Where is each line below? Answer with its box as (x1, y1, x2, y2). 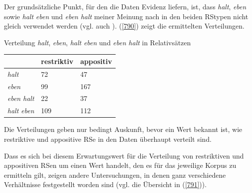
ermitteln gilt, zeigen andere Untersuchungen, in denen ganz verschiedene (4, 169, 226, 180)
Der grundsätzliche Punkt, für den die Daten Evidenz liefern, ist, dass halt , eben (4, 1, 247, 11)
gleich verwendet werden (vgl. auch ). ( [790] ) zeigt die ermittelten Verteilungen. (4, 21, 245, 31)
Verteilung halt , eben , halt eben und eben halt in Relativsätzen (4, 37, 191, 47)
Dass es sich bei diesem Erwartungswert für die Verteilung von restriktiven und (4, 150, 244, 161)
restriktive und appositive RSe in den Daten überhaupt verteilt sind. (4, 133, 212, 144)
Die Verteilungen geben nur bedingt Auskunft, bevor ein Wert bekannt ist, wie (4, 124, 243, 134)
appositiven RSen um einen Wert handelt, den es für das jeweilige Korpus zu (4, 160, 237, 170)
